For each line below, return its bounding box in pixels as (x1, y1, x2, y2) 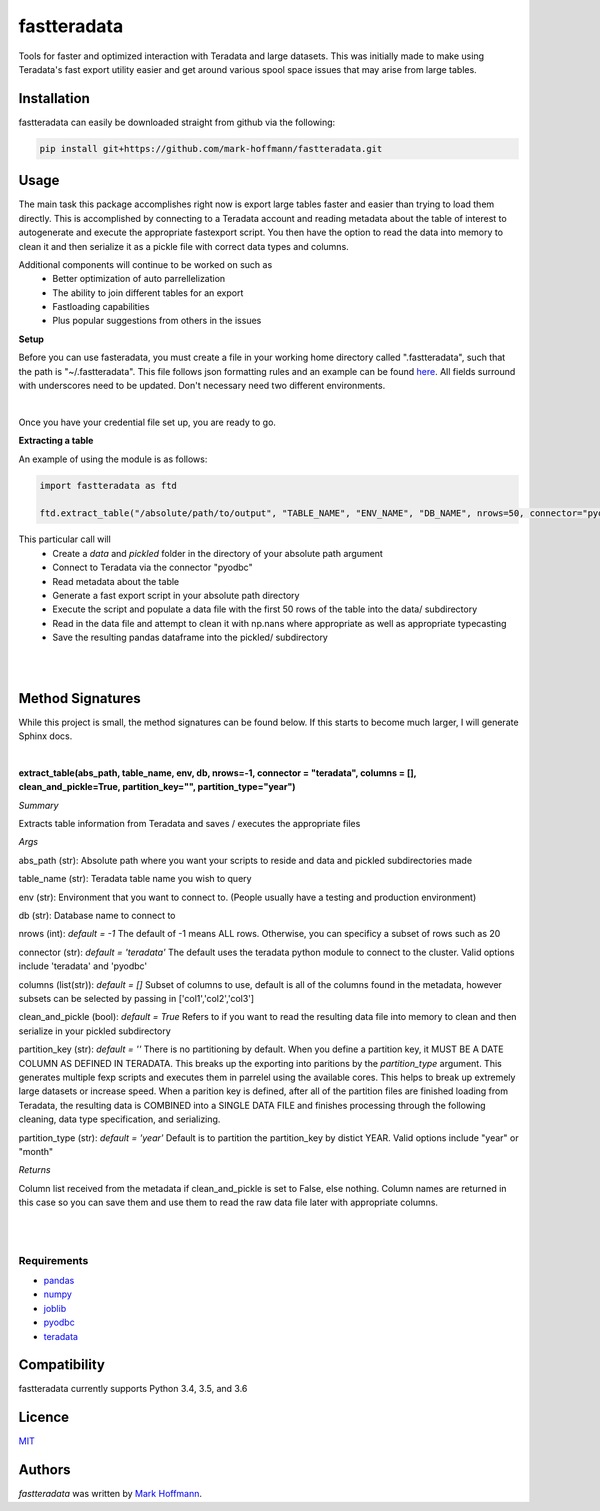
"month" (18, 1145, 54, 1157)
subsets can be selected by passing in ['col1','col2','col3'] (18, 993, 255, 1004)
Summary (18, 799, 59, 811)
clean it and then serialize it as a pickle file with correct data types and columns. (18, 240, 349, 252)
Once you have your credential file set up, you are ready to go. (18, 416, 277, 428)
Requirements (18, 1253, 89, 1267)
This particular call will (18, 533, 112, 545)
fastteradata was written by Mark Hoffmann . (18, 1488, 203, 1500)
